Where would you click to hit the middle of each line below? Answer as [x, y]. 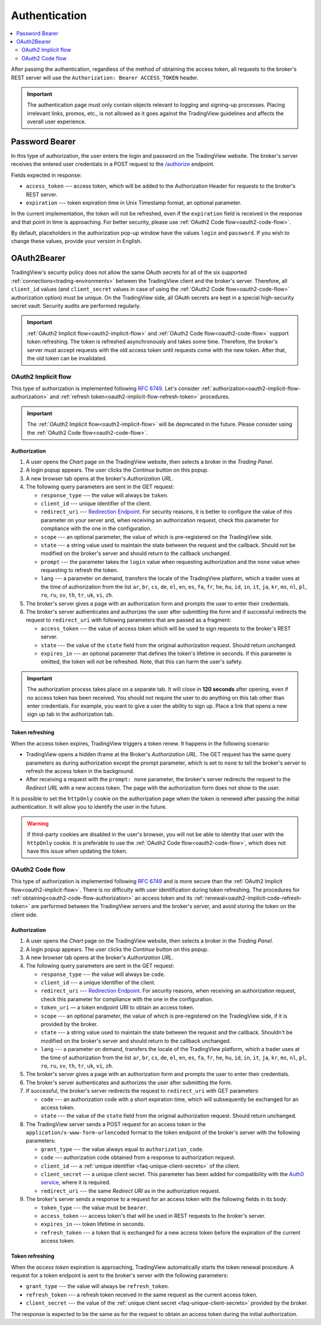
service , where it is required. [76, 1183]
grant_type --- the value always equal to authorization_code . [122, 1149]
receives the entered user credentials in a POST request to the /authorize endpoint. [113, 164]
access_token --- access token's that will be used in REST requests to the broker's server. [153, 1216]
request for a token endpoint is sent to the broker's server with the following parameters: [119, 1275]
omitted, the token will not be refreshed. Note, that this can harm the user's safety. [142, 662]
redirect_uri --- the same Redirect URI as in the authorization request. [130, 1190]
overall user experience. [56, 121]
